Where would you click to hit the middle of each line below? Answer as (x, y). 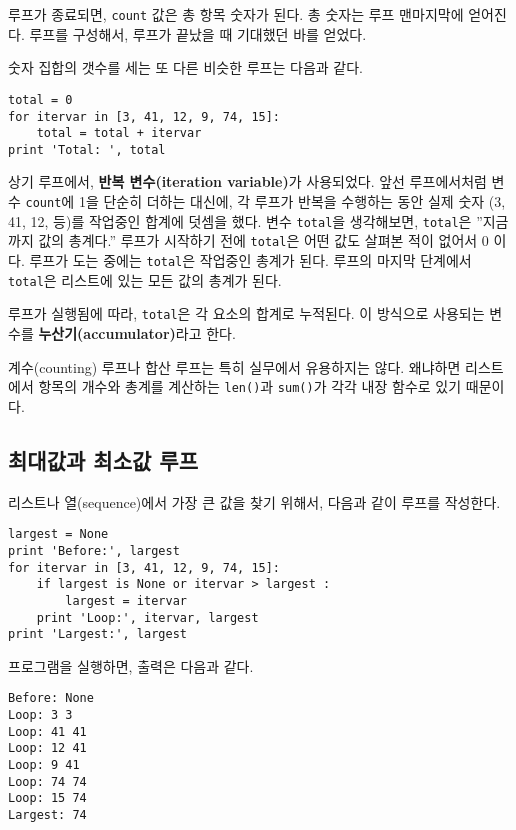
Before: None (51, 698)
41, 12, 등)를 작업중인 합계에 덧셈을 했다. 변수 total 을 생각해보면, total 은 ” (245, 220)
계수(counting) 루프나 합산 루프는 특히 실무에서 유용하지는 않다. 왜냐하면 (234, 366)
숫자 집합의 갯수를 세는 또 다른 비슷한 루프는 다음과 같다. (185, 67)
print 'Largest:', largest (97, 634)
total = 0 (40, 99)
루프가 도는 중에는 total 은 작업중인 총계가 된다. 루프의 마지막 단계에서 (250, 260)
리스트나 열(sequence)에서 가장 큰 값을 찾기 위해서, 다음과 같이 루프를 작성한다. (254, 501)
